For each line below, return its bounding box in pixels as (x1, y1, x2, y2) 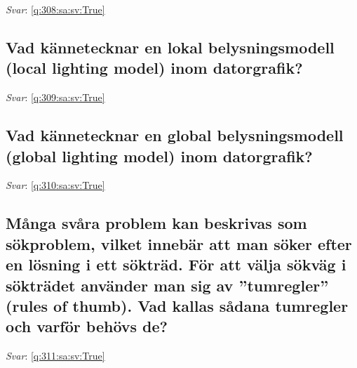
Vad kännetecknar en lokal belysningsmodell (6, 36, 335, 58)
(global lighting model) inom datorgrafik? (6, 145, 313, 166)
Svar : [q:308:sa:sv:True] (6, 2, 105, 16)
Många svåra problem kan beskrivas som (6, 212, 307, 234)
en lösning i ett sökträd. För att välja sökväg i (6, 254, 346, 275)
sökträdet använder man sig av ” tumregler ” (6, 274, 329, 296)
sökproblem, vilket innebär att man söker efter (6, 232, 352, 254)
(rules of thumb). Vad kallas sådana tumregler (6, 294, 349, 316)
